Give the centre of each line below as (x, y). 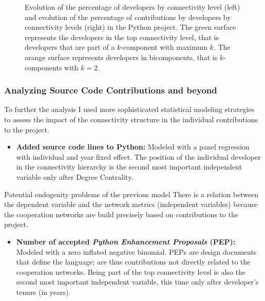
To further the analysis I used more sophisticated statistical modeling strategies (129, 109)
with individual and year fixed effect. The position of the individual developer (138, 156)
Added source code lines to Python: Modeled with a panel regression (133, 147)
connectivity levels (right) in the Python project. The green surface (130, 27)
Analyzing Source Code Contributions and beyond (111, 90)
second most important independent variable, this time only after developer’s (137, 282)
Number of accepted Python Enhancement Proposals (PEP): (126, 241)
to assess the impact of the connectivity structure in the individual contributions (131, 119)
